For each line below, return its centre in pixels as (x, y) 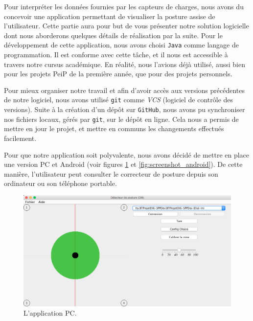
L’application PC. (50, 313)
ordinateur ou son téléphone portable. (60, 183)
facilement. (20, 138)
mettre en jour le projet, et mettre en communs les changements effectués (114, 128)
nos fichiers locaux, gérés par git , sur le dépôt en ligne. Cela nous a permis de (121, 119)
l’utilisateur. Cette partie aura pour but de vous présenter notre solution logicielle (126, 26)
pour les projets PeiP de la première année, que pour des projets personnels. (118, 74)
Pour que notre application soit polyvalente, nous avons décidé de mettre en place (127, 154)
